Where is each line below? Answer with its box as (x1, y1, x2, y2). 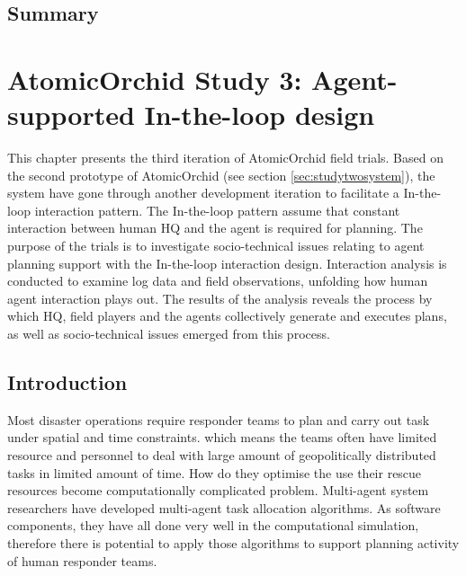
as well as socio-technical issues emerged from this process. (7, 324, 330, 343)
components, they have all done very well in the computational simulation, (7, 516, 419, 535)
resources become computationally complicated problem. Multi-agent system (7, 481, 429, 500)
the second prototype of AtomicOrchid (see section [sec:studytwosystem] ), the (7, 165, 435, 184)
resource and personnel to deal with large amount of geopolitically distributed (7, 446, 436, 465)
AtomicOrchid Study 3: (7, 60, 302, 97)
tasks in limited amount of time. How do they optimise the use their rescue (7, 463, 422, 482)
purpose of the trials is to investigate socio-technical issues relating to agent (7, 236, 425, 255)
